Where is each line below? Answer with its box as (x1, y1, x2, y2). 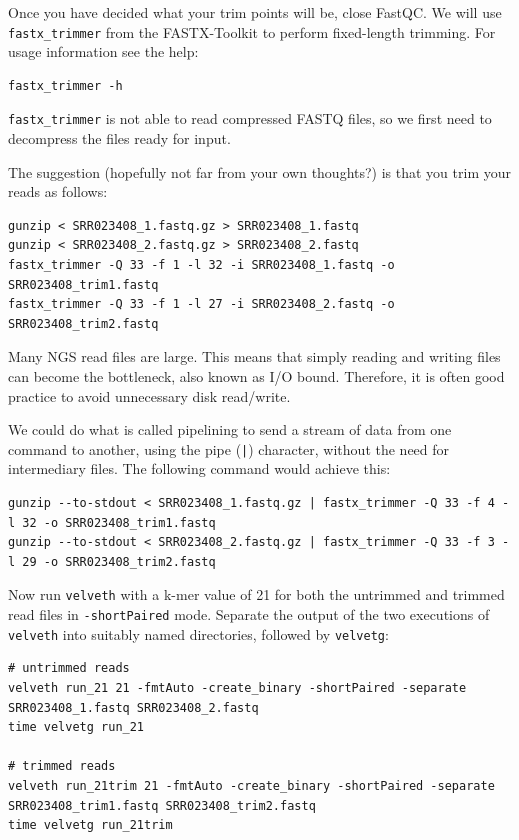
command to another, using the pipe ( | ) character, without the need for (8, 438, 450, 459)
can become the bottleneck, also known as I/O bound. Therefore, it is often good (8, 366, 505, 387)
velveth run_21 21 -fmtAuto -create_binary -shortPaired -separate (8, 681, 467, 695)
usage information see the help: (8, 41, 199, 62)
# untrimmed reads (8, 661, 130, 676)
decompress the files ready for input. (8, 128, 231, 149)
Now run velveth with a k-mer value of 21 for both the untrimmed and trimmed (8, 584, 505, 605)
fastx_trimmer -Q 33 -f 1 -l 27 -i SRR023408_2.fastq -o (8, 297, 395, 312)
